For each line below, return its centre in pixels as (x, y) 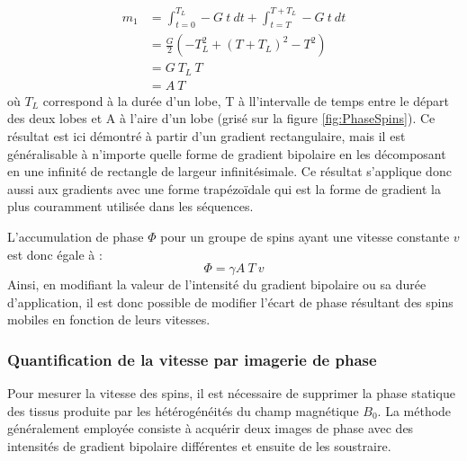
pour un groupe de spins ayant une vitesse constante (305, 237)
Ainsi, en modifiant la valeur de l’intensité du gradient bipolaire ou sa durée (217, 284)
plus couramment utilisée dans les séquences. (130, 206)
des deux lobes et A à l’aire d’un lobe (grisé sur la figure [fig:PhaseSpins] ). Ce (221, 118)
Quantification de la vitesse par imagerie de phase (192, 359)
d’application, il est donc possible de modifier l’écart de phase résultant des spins (230, 301)
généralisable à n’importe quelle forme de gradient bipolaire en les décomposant (227, 153)
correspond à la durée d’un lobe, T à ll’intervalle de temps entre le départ (246, 100)
